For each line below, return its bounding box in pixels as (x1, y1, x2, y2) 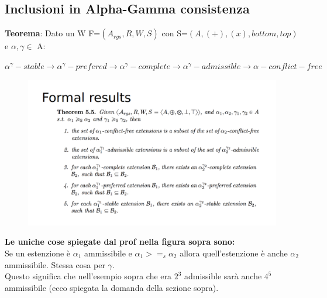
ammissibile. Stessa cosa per (5, 258, 105, 270)
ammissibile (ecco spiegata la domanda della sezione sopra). (5, 281, 219, 293)
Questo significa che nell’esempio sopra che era (5, 270, 172, 282)
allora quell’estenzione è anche (180, 247, 288, 259)
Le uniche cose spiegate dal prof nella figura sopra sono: (5, 235, 235, 248)
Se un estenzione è (5, 247, 71, 259)
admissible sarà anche (184, 270, 262, 282)
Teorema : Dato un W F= (5, 27, 101, 39)
